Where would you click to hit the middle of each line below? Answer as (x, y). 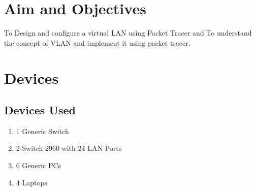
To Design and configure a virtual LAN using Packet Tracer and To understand (128, 33)
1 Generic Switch (42, 131)
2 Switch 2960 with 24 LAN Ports (69, 148)
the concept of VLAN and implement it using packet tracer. (97, 42)
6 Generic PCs (39, 165)
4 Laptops (31, 182)
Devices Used (40, 110)
